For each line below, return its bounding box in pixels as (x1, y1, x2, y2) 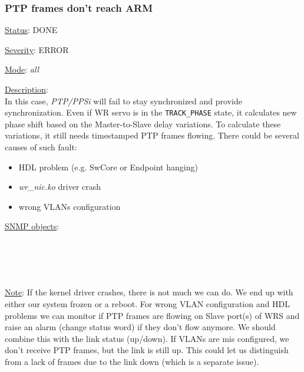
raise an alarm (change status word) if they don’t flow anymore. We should (5, 321, 276, 333)
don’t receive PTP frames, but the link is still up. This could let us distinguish (5, 344, 289, 356)
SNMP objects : (5, 220, 60, 232)
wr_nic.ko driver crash (18, 180, 101, 193)
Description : (5, 83, 48, 95)
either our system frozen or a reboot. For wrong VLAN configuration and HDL (5, 297, 290, 310)
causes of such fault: (5, 141, 77, 153)
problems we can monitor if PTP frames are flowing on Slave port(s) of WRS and (5, 309, 300, 321)
